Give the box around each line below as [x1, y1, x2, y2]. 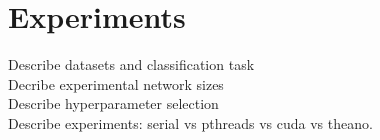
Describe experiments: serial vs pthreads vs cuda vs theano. [8, 112, 373, 133]
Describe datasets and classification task [8, 54, 255, 75]
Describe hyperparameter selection [8, 93, 219, 114]
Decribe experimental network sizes [8, 73, 224, 94]
